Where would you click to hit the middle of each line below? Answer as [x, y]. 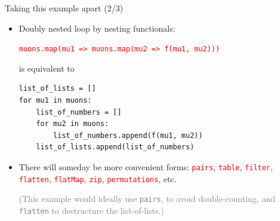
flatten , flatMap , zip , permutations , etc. [98, 178]
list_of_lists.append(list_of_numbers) [115, 147]
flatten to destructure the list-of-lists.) [91, 210]
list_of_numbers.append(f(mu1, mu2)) [128, 135]
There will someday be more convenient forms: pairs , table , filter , [146, 167]
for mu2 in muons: [73, 124]
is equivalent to [47, 68]
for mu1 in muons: [55, 101]
